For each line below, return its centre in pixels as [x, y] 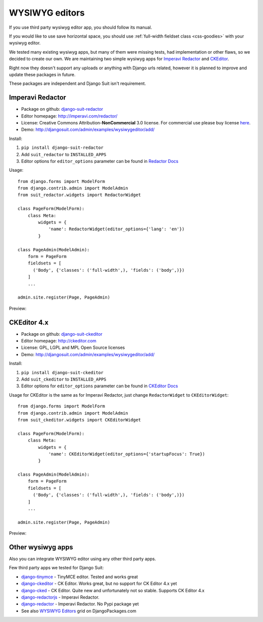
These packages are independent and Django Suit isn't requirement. [77, 83]
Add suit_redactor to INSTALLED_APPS [64, 154]
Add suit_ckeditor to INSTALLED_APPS [64, 379]
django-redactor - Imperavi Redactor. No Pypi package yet [80, 604]
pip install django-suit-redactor [62, 148]
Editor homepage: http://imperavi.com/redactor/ [69, 116]
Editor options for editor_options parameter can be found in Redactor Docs [100, 161]
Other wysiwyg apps [41, 547]
